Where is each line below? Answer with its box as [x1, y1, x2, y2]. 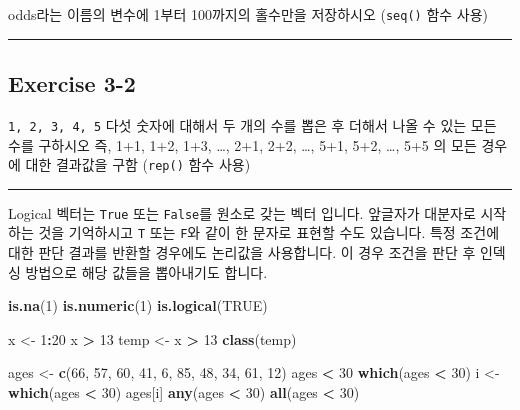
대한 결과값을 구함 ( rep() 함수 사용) [25, 154, 251, 175]
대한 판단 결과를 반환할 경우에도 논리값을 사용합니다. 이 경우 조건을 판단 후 [8, 242, 476, 263]
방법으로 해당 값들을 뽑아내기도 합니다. [25, 261, 268, 282]
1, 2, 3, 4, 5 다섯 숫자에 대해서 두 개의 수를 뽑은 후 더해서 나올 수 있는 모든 [8, 114, 497, 135]
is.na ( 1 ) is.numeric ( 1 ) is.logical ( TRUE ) [8, 295, 268, 316]
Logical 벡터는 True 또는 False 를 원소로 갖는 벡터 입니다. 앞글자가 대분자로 [8, 202, 476, 223]
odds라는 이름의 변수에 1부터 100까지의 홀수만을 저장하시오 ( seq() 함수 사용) [8, 4, 489, 24]
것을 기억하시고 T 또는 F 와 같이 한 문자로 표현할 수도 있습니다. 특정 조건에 [38, 222, 500, 243]
